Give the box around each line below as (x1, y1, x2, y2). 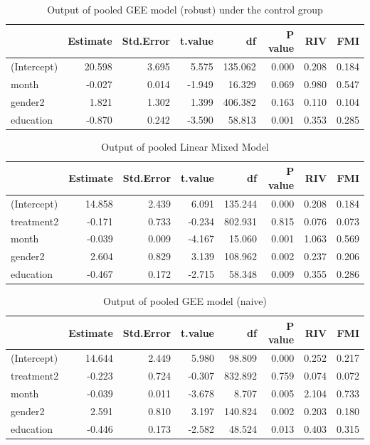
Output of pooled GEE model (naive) (103, 294, 267, 309)
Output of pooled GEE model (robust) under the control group (47, 2, 323, 16)
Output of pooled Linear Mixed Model (101, 139, 269, 154)
